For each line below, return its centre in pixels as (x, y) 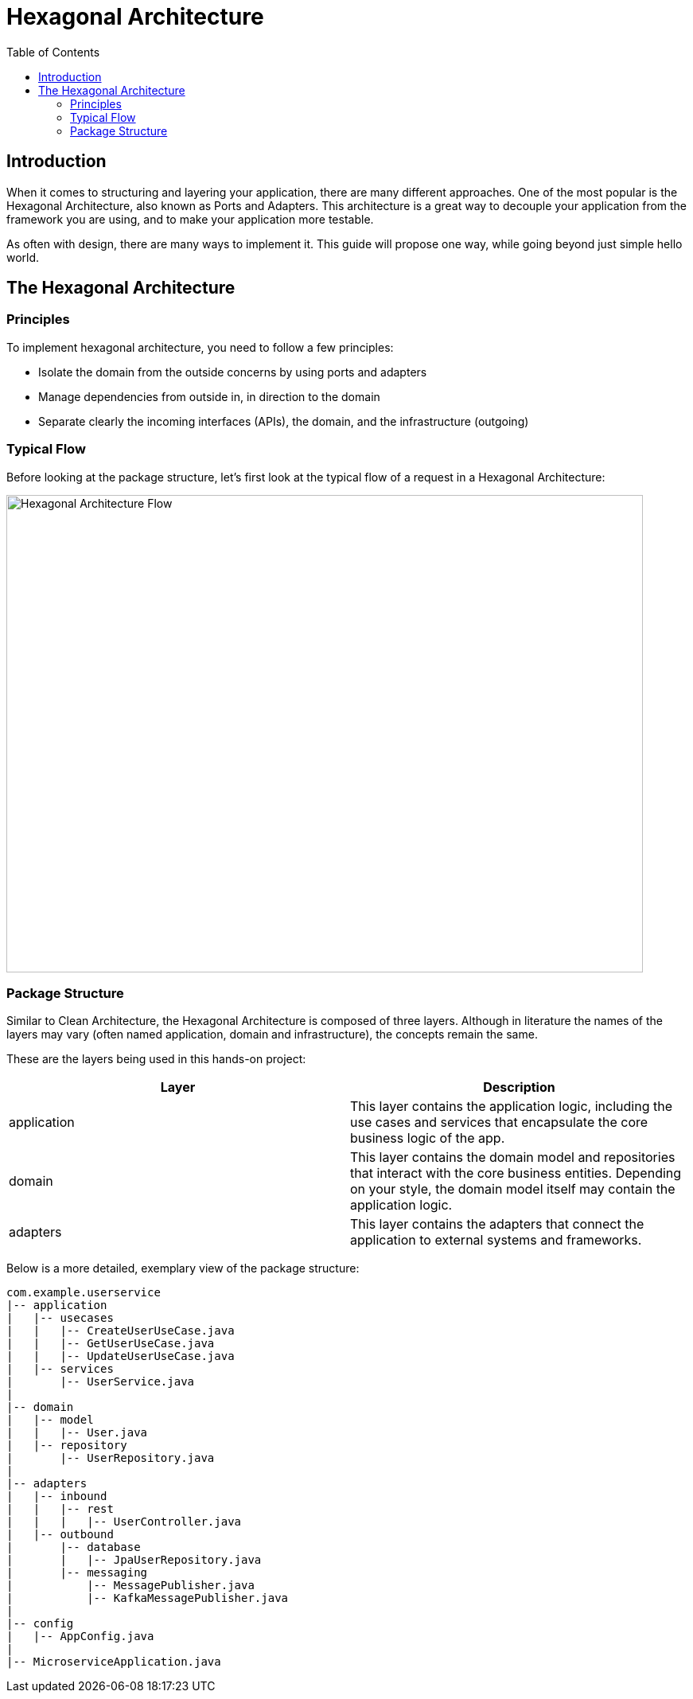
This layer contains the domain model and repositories (513, 1157)
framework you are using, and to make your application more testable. (190, 219)
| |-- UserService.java (101, 1382)
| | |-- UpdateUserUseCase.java (121, 1356)
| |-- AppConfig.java (80, 1637)
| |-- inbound (57, 1496)
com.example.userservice (84, 1293)
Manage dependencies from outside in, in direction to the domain (209, 396)
